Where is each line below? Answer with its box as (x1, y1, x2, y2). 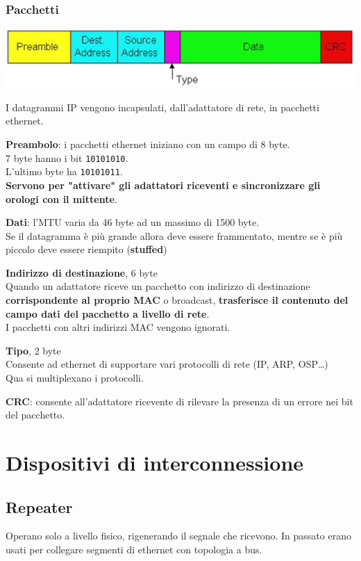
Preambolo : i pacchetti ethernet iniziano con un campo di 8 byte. (6, 137, 290, 151)
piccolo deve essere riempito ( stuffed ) (6, 242, 167, 257)
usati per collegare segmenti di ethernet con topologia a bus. (6, 542, 262, 556)
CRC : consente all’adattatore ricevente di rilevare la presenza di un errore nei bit (6, 393, 353, 408)
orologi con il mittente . (6, 191, 117, 206)
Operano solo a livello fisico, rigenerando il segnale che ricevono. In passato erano (6, 528, 351, 543)
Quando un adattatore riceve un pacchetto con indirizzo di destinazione (6, 279, 310, 293)
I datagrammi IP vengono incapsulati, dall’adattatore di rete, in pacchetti (6, 99, 319, 114)
